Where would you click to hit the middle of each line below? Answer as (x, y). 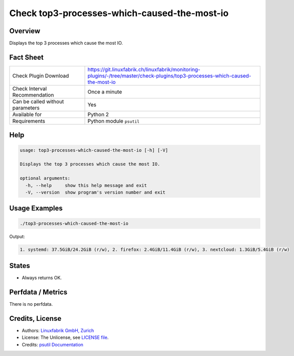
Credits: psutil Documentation (53, 344)
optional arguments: (45, 178)
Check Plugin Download (41, 75)
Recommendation (33, 95)
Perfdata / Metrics (38, 292)
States (20, 266)
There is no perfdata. (31, 304)
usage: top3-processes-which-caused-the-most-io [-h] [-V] (94, 150)
